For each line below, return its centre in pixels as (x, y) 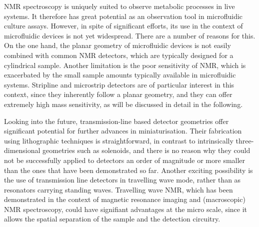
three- (245, 140)
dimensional (22, 150)
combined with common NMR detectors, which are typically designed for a (119, 55)
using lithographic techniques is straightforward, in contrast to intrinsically (119, 140)
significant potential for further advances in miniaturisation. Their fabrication (123, 131)
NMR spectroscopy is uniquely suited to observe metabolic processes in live (119, 6)
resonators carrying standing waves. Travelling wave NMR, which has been (118, 189)
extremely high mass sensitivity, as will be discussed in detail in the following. (123, 104)
